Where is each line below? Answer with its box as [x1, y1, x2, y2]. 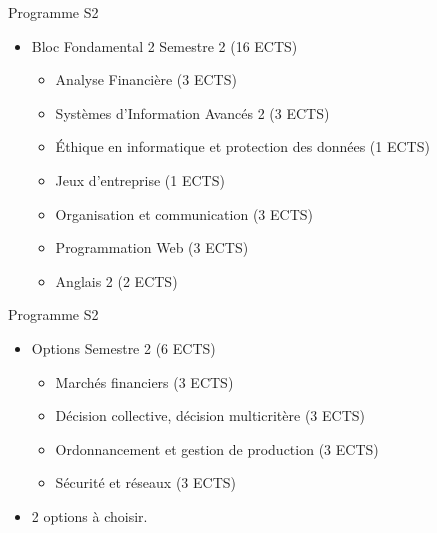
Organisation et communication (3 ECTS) [55, 203, 313, 224]
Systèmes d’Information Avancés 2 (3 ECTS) [55, 102, 330, 123]
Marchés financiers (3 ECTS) [55, 371, 234, 392]
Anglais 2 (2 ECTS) [55, 270, 178, 291]
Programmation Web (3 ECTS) [55, 237, 249, 258]
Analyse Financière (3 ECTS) [55, 69, 237, 90]
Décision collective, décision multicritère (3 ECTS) [55, 405, 365, 426]
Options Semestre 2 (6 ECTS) [31, 337, 216, 358]
